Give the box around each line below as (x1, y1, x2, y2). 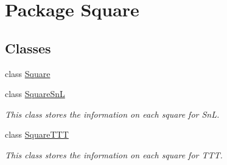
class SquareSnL (5, 87, 65, 100)
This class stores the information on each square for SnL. (5, 107, 220, 120)
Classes (5, 38, 51, 57)
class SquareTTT (5, 128, 69, 141)
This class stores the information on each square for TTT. (5, 148, 223, 161)
